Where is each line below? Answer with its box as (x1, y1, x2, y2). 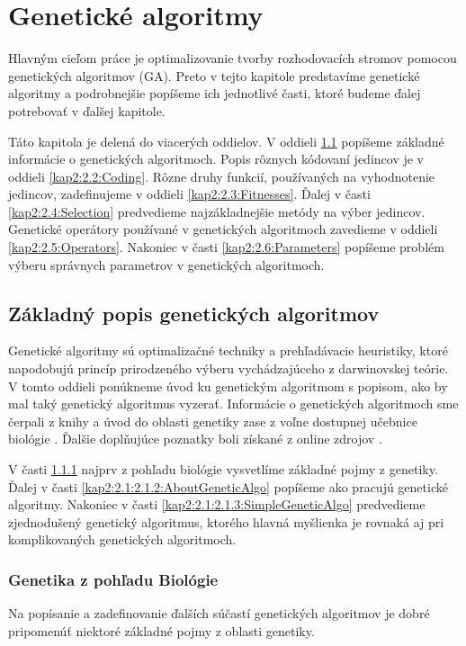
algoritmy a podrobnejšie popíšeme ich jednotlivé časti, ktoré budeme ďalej (8, 84, 421, 103)
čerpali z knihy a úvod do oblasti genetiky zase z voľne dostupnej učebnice (8, 411, 417, 430)
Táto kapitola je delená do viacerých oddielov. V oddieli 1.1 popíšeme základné (8, 131, 444, 150)
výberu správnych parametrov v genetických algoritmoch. (8, 255, 325, 274)
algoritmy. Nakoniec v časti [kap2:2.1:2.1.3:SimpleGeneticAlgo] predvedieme (8, 495, 426, 514)
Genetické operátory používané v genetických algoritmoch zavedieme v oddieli (8, 220, 438, 238)
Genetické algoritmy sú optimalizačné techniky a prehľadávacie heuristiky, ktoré (8, 341, 448, 360)
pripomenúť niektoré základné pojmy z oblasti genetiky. (8, 621, 315, 640)
